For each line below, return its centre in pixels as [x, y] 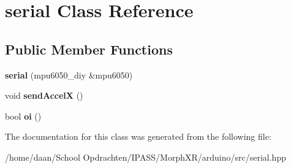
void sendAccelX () [44, 95]
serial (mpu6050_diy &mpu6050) [69, 74]
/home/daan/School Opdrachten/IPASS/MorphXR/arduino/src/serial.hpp [145, 157]
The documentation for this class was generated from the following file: [138, 136]
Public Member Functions [89, 49]
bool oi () [23, 116]
